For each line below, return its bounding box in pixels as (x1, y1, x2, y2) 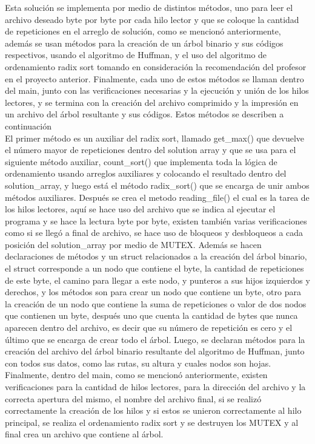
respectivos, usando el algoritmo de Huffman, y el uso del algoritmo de (5, 48, 267, 61)
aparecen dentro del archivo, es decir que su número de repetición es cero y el (5, 321, 293, 334)
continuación (5, 119, 52, 132)
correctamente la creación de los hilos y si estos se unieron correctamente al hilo (5, 404, 302, 417)
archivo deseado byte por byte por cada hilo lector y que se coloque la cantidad (5, 13, 299, 25)
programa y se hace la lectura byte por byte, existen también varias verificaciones (5, 214, 307, 227)
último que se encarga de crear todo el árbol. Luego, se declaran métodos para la (5, 333, 305, 345)
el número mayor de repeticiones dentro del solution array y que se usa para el (5, 143, 296, 156)
